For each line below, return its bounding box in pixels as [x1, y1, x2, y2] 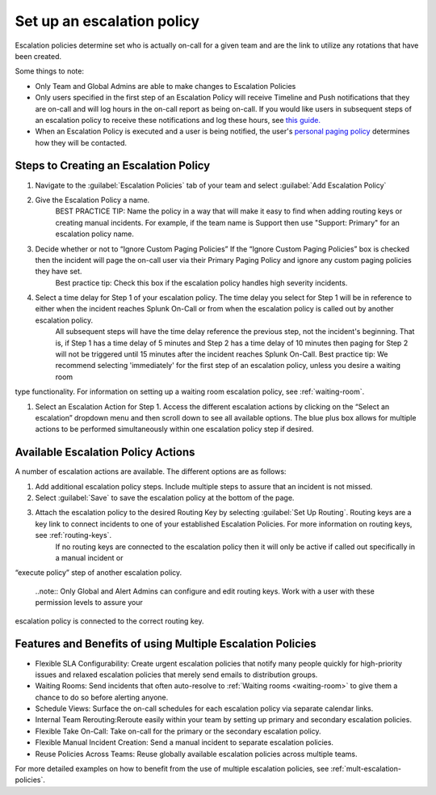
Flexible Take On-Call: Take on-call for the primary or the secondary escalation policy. [35, 726, 322, 736]
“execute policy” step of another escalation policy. [15, 568, 182, 577]
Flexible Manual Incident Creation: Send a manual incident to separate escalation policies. [35, 738, 334, 747]
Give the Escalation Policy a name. [35, 195, 150, 205]
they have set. [35, 267, 82, 277]
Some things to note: [15, 66, 85, 76]
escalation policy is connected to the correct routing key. [15, 615, 204, 626]
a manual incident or [55, 553, 124, 563]
